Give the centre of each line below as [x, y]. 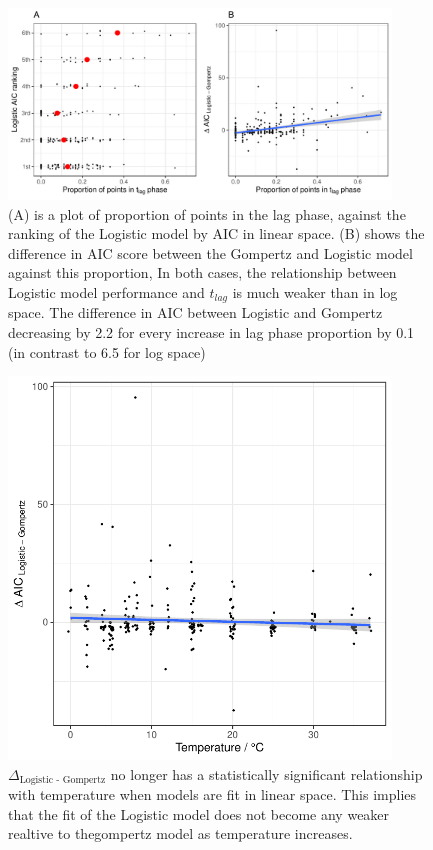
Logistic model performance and [106, 291]
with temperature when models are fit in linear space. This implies [212, 794]
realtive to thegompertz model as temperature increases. [180, 833]
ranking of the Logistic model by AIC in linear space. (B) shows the [216, 233]
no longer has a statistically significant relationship [266, 773]
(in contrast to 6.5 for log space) [107, 351]
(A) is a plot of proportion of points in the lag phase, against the [207, 213]
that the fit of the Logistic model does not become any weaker [199, 813]
